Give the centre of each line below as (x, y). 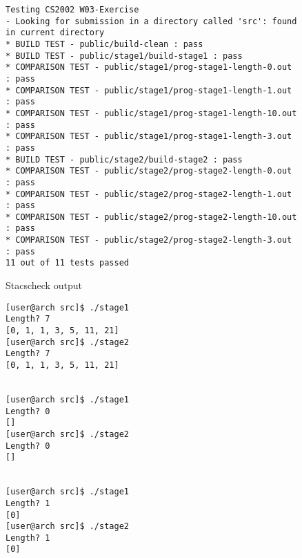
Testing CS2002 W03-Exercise (72, 10)
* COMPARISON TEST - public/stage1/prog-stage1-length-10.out (151, 113)
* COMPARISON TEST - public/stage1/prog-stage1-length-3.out (149, 137)
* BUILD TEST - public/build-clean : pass (104, 44)
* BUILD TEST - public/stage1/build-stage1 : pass (124, 56)
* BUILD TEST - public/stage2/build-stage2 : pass (124, 159)
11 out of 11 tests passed (67, 263)
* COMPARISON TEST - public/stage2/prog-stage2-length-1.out (149, 194)
